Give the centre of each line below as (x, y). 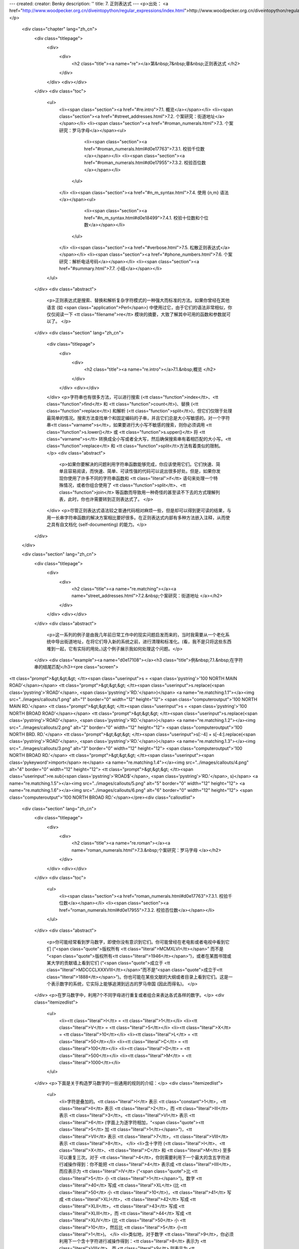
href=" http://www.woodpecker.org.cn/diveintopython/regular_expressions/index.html (97, 10)
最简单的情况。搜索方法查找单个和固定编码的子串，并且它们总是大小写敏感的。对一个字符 (138, 418)
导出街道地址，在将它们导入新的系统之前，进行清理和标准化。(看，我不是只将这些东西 (143, 641)
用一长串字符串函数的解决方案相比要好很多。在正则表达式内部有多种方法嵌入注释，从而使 (138, 518)
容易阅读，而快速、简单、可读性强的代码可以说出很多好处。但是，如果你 (142, 471)
